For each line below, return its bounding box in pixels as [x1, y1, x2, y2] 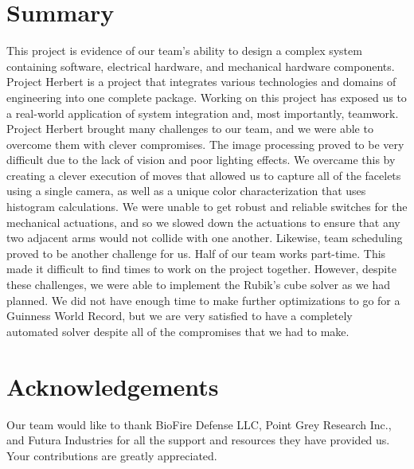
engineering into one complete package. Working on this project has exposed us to [6, 88, 407, 105]
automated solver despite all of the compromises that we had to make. [6, 322, 350, 339]
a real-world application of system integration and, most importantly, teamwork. [6, 104, 399, 121]
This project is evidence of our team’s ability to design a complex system [6, 42, 362, 59]
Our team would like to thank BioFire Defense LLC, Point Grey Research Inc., [6, 416, 392, 432]
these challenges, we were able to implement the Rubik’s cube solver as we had [6, 276, 391, 293]
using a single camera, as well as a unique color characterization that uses [6, 182, 366, 199]
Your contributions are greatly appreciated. [6, 447, 217, 463]
